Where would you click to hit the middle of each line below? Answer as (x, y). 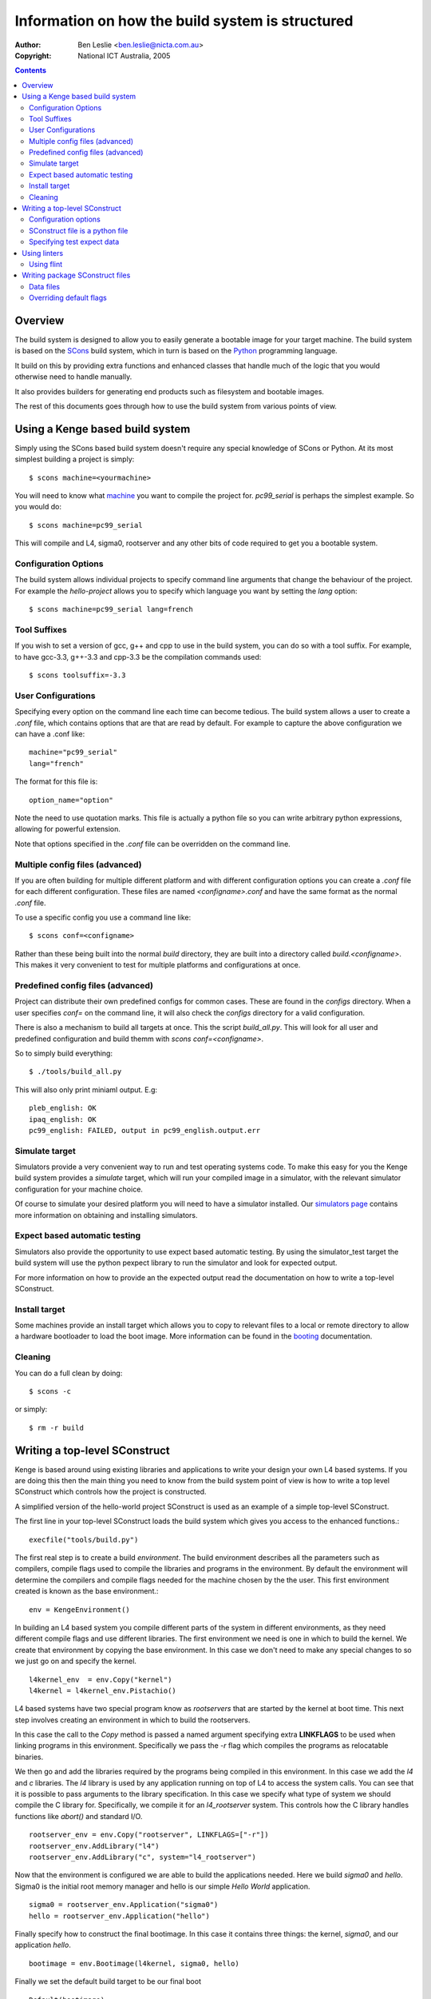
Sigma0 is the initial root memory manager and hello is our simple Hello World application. (162, 1886)
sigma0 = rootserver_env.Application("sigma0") (124, 1905)
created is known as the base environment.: (87, 1591)
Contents (31, 70)
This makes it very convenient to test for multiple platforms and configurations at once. (158, 965)
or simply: (31, 1409)
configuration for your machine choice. (79, 1189)
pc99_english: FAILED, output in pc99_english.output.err (145, 1130)
